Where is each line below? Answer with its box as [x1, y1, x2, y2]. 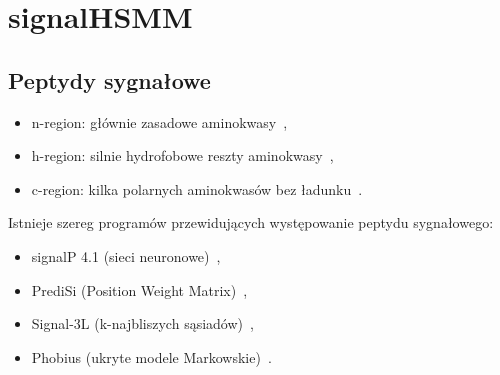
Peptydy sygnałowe [8, 64, 211, 95]
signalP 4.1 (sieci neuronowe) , [31, 245, 221, 266]
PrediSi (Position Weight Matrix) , [31, 279, 248, 300]
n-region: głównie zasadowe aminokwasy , [31, 111, 288, 132]
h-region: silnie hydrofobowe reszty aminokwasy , [31, 145, 334, 166]
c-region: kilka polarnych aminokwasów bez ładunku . [31, 178, 363, 199]
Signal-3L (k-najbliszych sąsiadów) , [31, 313, 254, 334]
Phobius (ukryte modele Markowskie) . [31, 346, 272, 367]
